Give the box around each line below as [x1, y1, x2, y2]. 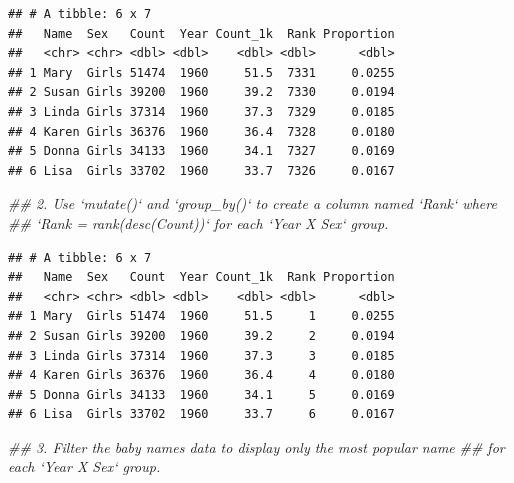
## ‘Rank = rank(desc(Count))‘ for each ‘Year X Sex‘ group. [8, 212, 389, 233]
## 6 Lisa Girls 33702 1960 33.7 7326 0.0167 [8, 163, 395, 178]
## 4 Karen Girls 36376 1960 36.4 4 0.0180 [8, 368, 395, 383]
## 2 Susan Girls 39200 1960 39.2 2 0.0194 [8, 328, 395, 343]
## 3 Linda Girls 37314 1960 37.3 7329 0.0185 [8, 104, 395, 119]
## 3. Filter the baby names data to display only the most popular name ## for [8, 436, 505, 457]
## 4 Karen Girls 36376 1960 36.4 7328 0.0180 [8, 124, 395, 139]
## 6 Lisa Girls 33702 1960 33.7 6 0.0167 [8, 407, 395, 422]
